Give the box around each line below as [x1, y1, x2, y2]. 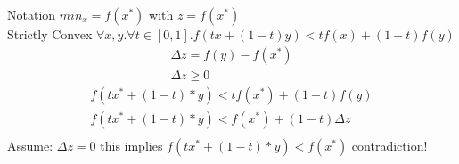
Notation [7, 5, 56, 23]
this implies [100, 135, 163, 154]
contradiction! [351, 135, 428, 154]
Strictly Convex [7, 25, 93, 43]
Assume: [7, 135, 53, 154]
